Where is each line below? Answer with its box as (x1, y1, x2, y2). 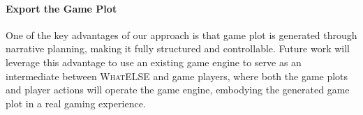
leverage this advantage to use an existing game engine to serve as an (6, 54, 302, 69)
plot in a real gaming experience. (6, 95, 146, 110)
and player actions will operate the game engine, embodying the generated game (6, 82, 350, 97)
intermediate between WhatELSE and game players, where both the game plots (6, 68, 348, 83)
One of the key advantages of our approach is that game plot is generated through (6, 27, 357, 42)
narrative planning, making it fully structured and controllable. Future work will (6, 41, 350, 56)
